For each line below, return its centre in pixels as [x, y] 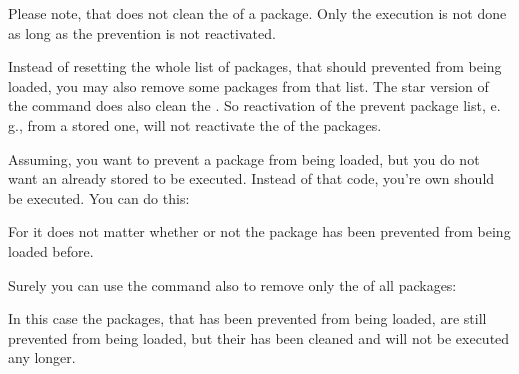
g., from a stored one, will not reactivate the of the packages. [195, 124]
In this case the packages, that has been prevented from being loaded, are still [247, 318]
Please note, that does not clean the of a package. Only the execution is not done [257, 13]
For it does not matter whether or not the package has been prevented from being [259, 231]
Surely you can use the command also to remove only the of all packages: [232, 284]
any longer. [42, 357]
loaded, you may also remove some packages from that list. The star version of [248, 85]
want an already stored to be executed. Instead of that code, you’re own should [251, 178]
